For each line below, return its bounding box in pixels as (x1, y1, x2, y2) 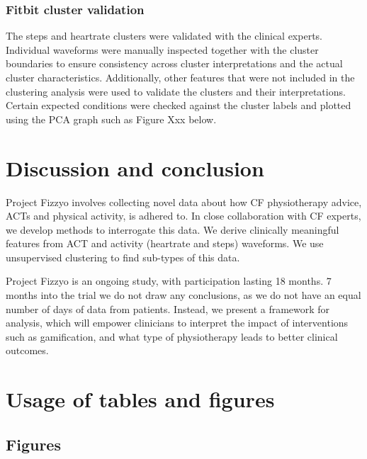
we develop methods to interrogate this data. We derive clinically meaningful (6, 222, 339, 237)
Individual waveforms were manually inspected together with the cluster (6, 42, 319, 57)
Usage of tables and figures (6, 385, 275, 414)
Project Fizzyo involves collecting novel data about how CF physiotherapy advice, (6, 194, 362, 209)
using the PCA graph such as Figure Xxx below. (6, 111, 217, 126)
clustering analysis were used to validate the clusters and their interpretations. (6, 84, 346, 98)
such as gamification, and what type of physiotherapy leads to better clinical (6, 329, 338, 344)
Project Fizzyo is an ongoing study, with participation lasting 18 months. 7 (6, 273, 332, 288)
